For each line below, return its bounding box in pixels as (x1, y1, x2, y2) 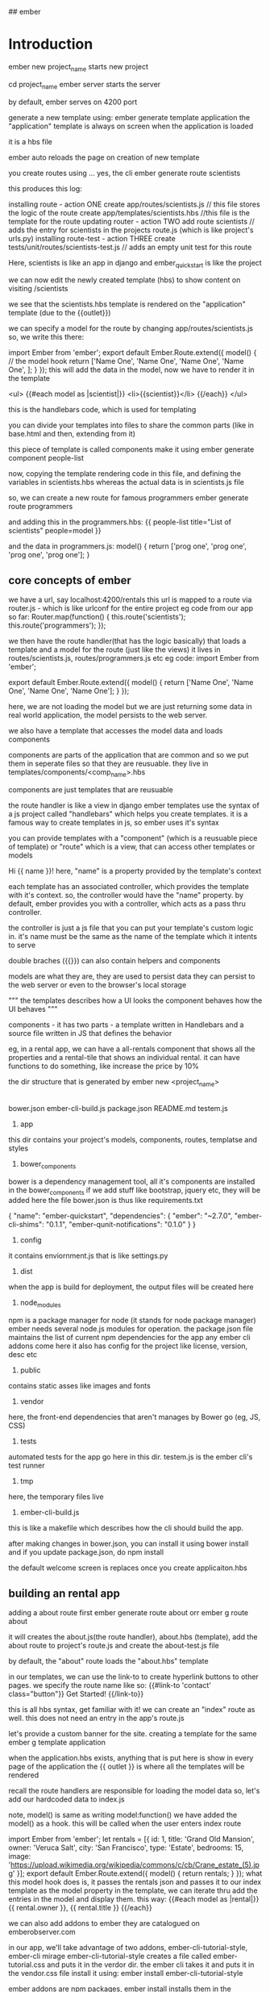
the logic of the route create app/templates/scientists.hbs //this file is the (8, 207, 250, 217)
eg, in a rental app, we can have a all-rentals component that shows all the (8, 1044, 255, 1054)
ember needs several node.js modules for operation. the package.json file (8, 1324, 254, 1334)
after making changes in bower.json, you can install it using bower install (8, 1539, 249, 1548)
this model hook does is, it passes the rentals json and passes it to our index (8, 1877, 262, 1886)
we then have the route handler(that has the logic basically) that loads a (8, 637, 247, 646)
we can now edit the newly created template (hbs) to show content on (8, 275, 241, 285)
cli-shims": (8, 1220, 44, 1230)
